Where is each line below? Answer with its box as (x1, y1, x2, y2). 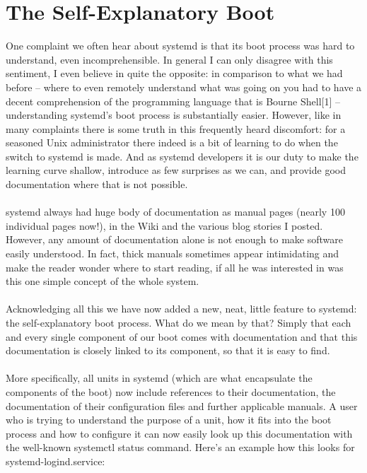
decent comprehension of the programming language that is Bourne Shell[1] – (6, 93, 341, 108)
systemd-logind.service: (6, 453, 105, 468)
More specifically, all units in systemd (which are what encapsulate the (6, 370, 313, 385)
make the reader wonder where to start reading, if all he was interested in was (6, 259, 344, 274)
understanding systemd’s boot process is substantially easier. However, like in (6, 107, 342, 122)
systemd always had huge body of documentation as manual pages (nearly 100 (6, 204, 345, 219)
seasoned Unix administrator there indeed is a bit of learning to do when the (6, 135, 338, 150)
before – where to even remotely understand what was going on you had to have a (6, 79, 362, 94)
